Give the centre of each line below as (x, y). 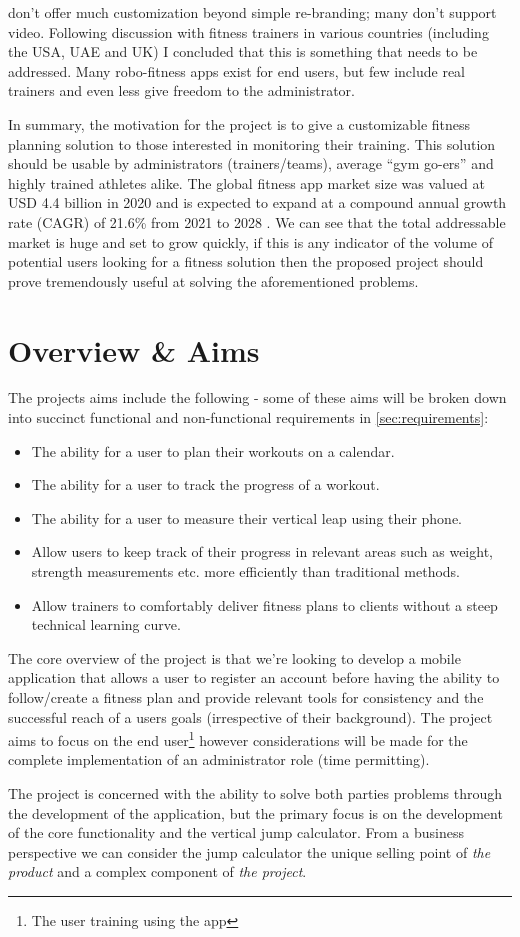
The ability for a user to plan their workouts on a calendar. (213, 450)
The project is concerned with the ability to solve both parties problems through (255, 793)
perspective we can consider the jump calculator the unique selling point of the (249, 851)
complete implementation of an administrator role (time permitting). (219, 759)
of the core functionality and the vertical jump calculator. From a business (236, 832)
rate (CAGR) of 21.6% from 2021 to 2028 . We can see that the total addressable (257, 221)
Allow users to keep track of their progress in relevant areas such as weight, (262, 551)
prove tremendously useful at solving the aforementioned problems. (213, 280)
